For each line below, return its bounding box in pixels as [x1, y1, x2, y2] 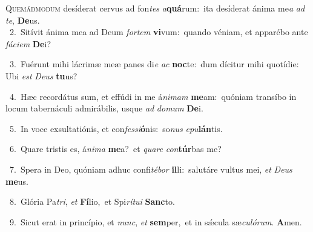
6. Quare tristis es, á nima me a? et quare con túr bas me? [9, 142, 222, 155]
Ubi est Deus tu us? [5, 69, 77, 82]
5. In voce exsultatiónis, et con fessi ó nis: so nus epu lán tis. [9, 122, 223, 134]
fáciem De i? [5, 37, 51, 50]
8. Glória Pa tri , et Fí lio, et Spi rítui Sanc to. [9, 195, 175, 208]
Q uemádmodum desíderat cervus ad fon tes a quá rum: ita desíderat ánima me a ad [5, 2, 305, 14]
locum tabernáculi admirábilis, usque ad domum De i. [5, 102, 203, 114]
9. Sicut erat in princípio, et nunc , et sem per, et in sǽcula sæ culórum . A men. [9, 215, 302, 228]
